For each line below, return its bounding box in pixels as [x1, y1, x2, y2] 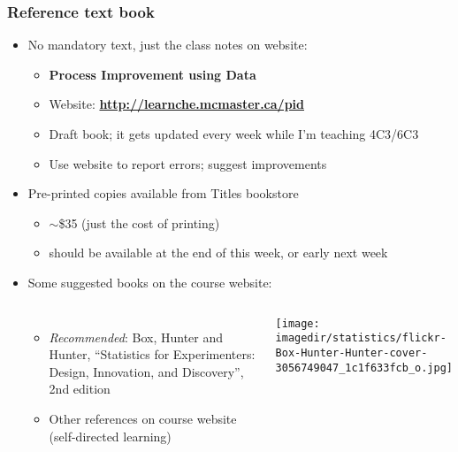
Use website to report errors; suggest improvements [49, 154, 327, 172]
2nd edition [49, 379, 111, 398]
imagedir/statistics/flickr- [275, 332, 447, 345]
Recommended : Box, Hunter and [49, 327, 224, 346]
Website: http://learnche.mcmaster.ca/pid [49, 95, 305, 113]
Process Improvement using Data [49, 65, 256, 83]
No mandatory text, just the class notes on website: [27, 35, 308, 54]
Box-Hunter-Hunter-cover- [275, 346, 428, 359]
